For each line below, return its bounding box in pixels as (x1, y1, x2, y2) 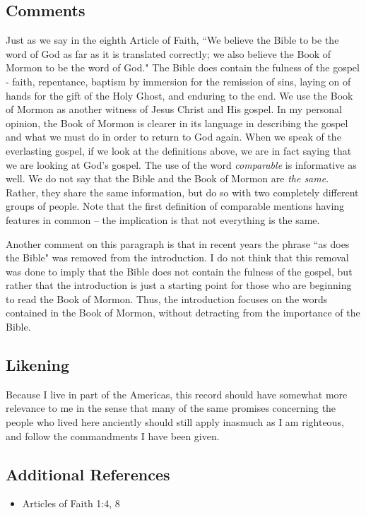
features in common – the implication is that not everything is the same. (6, 212, 320, 227)
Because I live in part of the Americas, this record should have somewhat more (6, 386, 348, 401)
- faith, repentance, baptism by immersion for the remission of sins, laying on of (6, 73, 351, 88)
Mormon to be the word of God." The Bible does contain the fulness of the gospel (6, 60, 360, 75)
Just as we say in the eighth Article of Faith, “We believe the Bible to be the (6, 32, 339, 47)
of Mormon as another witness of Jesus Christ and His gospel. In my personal (6, 102, 342, 117)
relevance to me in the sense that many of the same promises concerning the (6, 401, 336, 415)
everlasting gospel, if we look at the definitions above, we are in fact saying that (6, 143, 352, 158)
